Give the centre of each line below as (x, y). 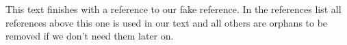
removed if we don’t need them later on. (90, 36)
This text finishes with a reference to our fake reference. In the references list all (173, 9)
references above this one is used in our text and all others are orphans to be (167, 22)
